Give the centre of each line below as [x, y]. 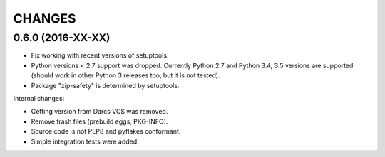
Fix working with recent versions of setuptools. [100, 55]
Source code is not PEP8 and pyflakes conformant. [106, 131]
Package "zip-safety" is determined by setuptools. [105, 85]
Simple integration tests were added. [85, 141]
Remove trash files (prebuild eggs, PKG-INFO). [99, 121]
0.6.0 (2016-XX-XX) [62, 38]
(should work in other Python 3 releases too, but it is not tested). [125, 75]
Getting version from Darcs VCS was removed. [99, 112]
